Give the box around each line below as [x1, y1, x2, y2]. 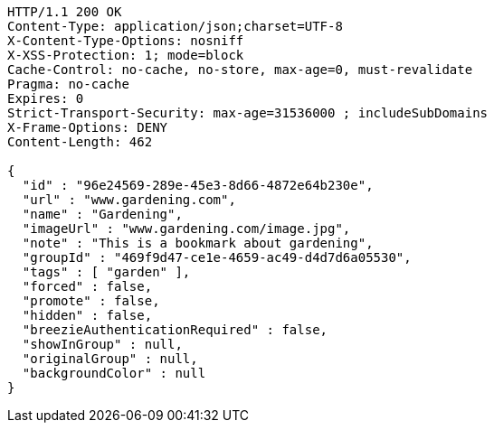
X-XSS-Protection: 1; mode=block [7, 48, 244, 62]
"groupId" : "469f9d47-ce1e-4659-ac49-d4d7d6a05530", [22, 250, 412, 265]
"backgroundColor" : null [22, 366, 206, 380]
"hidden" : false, [22, 308, 153, 322]
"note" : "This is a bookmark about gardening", [22, 236, 374, 250]
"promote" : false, [22, 294, 160, 308]
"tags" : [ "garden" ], [22, 265, 191, 279]
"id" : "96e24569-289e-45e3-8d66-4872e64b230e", [22, 178, 374, 192]
